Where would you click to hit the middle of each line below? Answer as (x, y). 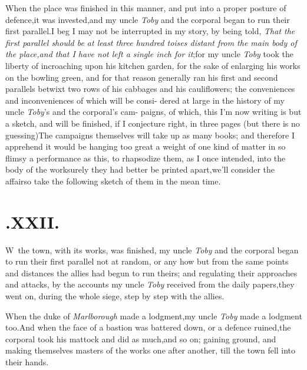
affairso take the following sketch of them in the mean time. (113, 181)
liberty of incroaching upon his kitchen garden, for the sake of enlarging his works (153, 65)
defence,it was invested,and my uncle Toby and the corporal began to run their (148, 19)
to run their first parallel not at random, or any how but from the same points (147, 261)
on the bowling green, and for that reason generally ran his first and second (142, 77)
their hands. (27, 361)
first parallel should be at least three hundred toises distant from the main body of (151, 42)
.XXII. (32, 221)
